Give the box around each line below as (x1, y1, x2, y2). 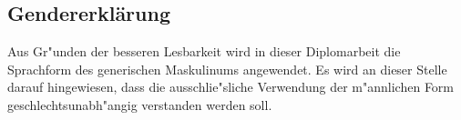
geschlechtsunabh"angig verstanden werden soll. (7, 95, 272, 114)
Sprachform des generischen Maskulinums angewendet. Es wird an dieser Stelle (7, 59, 447, 78)
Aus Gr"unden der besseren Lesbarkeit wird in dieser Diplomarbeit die (7, 42, 401, 61)
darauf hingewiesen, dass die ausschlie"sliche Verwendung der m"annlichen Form (7, 77, 455, 96)
